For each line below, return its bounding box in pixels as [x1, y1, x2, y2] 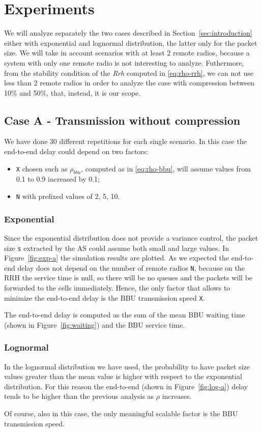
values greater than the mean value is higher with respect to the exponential [4, 371, 242, 382]
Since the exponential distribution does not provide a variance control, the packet [4, 232, 258, 243]
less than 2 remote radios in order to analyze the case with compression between [4, 77, 255, 88]
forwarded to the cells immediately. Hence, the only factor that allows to [4, 282, 230, 293]
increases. [162, 391, 192, 401]
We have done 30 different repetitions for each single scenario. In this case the [4, 136, 247, 147]
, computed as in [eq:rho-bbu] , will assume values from [81, 163, 251, 174]
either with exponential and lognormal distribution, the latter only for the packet [4, 37, 257, 48]
